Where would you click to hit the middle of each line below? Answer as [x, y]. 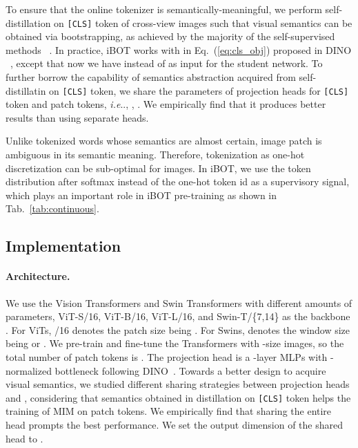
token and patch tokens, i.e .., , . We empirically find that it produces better [166, 104]
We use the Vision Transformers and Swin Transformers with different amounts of [179, 302]
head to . [24, 438]
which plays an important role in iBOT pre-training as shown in [141, 195]
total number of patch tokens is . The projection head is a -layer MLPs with [167, 356]
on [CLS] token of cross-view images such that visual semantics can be [203, 22]
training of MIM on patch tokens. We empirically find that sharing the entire [169, 411]
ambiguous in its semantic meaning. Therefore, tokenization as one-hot [155, 155]
